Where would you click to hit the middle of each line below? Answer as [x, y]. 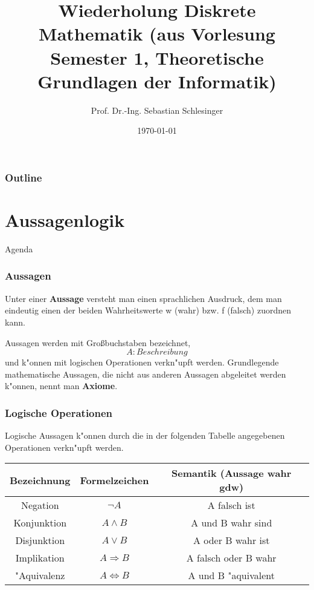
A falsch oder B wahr [231, 558]
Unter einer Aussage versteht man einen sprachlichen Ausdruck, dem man [143, 298]
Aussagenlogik [65, 219]
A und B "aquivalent [231, 575]
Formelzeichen [114, 480]
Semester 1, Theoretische [157, 57]
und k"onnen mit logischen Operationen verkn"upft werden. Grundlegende [142, 362]
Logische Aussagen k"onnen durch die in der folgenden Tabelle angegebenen [145, 435]
